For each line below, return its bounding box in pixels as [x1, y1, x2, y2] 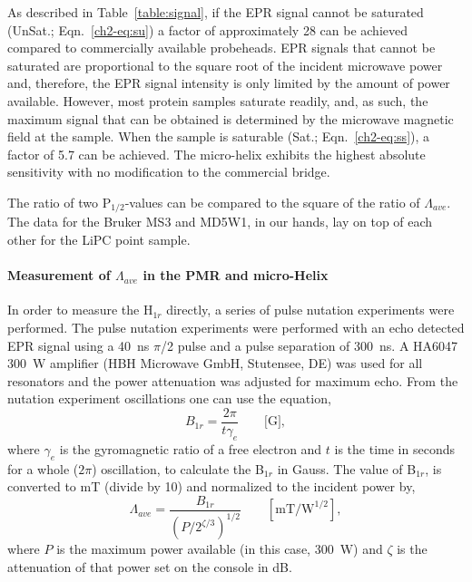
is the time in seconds [334, 439, 455, 458]
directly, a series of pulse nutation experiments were [166, 300, 455, 319]
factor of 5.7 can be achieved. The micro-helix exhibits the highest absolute [7, 144, 426, 163]
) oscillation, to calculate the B [92, 459, 264, 478]
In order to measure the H [7, 300, 153, 319]
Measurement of [7, 266, 111, 285]
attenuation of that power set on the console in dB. [7, 557, 292, 576]
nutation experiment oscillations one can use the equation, [7, 389, 331, 408]
